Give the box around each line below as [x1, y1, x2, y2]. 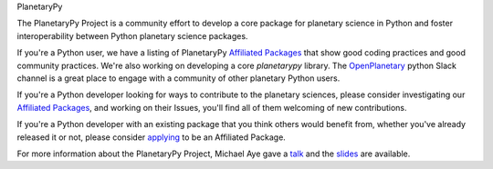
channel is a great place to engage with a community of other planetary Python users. [16, 73, 341, 84]
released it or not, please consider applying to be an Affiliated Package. [16, 132, 287, 143]
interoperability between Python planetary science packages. [16, 30, 248, 41]
